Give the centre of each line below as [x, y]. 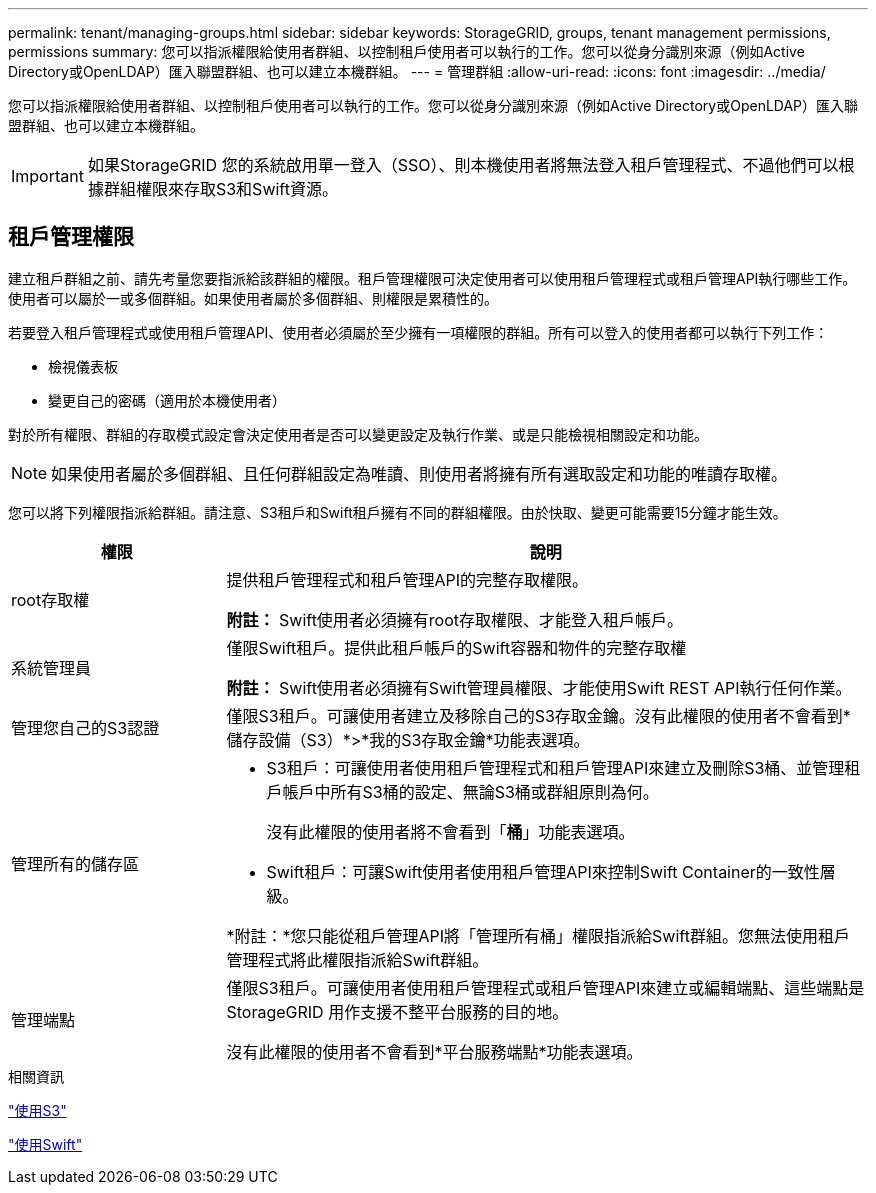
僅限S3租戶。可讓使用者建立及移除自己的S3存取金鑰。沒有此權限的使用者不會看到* [538, 715]
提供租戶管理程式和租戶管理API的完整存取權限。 [407, 579]
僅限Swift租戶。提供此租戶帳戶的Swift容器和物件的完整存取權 [456, 647]
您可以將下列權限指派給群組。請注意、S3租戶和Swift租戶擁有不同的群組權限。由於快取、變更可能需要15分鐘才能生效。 [397, 512]
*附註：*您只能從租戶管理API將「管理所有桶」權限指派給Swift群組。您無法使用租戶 [538, 935]
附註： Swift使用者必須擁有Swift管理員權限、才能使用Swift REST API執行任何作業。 [539, 687]
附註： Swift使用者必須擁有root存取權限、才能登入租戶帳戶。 [455, 619]
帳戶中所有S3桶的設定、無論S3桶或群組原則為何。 [470, 791]
